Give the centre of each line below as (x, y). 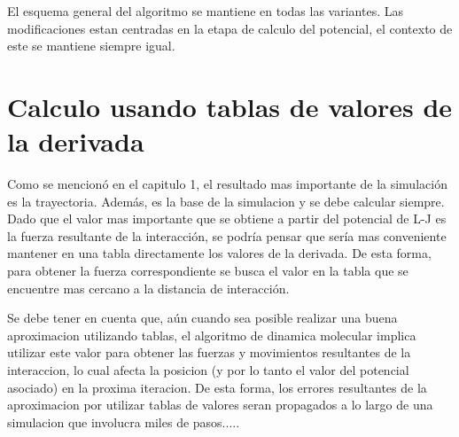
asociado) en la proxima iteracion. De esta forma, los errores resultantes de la (217, 387)
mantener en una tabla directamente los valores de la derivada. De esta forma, (219, 253)
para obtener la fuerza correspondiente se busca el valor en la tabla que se (208, 271)
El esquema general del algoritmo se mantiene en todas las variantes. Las (205, 11)
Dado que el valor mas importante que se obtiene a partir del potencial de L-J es (227, 218)
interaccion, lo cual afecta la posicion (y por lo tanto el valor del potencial (208, 370)
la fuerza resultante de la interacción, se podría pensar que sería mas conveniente (227, 235)
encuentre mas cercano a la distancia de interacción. (148, 288)
